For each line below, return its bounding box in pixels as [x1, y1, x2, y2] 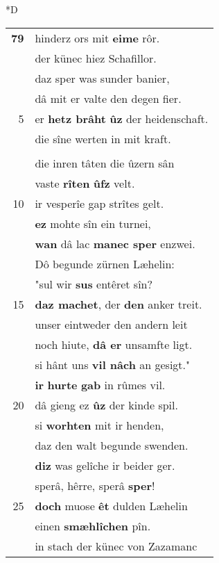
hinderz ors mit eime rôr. [35, 29, 160, 46]
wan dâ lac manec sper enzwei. [35, 235, 195, 252]
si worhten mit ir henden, [35, 416, 164, 433]
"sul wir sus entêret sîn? [35, 275, 153, 292]
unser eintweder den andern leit [35, 316, 188, 332]
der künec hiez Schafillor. [35, 49, 157, 66]
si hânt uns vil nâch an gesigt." [35, 356, 190, 373]
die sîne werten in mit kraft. [35, 130, 171, 147]
